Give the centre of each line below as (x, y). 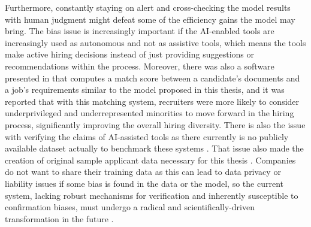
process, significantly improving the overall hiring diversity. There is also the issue (155, 124)
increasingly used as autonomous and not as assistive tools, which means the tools (155, 42)
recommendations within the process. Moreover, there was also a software (140, 66)
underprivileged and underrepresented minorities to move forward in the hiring (150, 113)
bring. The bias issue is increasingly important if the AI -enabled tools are (140, 31)
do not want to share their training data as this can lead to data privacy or (143, 172)
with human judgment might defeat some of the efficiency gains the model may (150, 19)
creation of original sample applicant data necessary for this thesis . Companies (150, 160)
